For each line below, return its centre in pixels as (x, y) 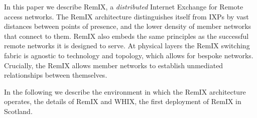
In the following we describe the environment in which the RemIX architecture (125, 91)
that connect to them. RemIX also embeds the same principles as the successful (126, 36)
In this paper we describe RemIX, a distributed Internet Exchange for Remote (124, 6)
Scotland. (18, 111)
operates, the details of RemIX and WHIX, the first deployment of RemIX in (123, 101)
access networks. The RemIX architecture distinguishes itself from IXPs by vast (126, 16)
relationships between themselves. (56, 75)
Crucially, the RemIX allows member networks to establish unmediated (114, 65)
